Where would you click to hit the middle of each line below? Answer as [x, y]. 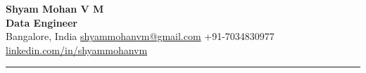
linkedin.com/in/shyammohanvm [77, 49]
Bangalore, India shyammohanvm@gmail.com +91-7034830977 [140, 36]
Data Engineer [42, 22]
